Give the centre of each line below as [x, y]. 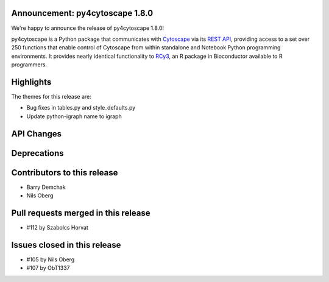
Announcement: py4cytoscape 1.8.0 [82, 13]
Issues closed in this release [66, 245]
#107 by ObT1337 [48, 268]
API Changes [37, 134]
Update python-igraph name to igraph [74, 116]
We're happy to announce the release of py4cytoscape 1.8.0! [88, 28]
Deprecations [37, 153]
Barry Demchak [46, 187]
